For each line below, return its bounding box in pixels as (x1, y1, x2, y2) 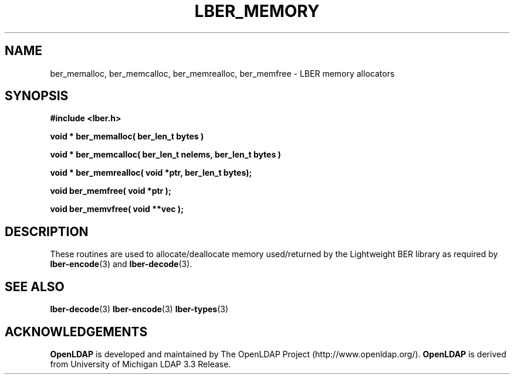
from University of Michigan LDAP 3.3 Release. (50, 358, 231, 369)
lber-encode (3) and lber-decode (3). (50, 259, 192, 269)
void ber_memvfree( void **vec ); (50, 204, 184, 214)
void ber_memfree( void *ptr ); (50, 186, 171, 196)
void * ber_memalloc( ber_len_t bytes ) (50, 131, 204, 142)
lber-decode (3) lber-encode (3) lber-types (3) (50, 304, 229, 315)
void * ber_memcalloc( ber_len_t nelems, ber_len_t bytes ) (50, 149, 281, 160)
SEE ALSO (5, 279, 65, 294)
